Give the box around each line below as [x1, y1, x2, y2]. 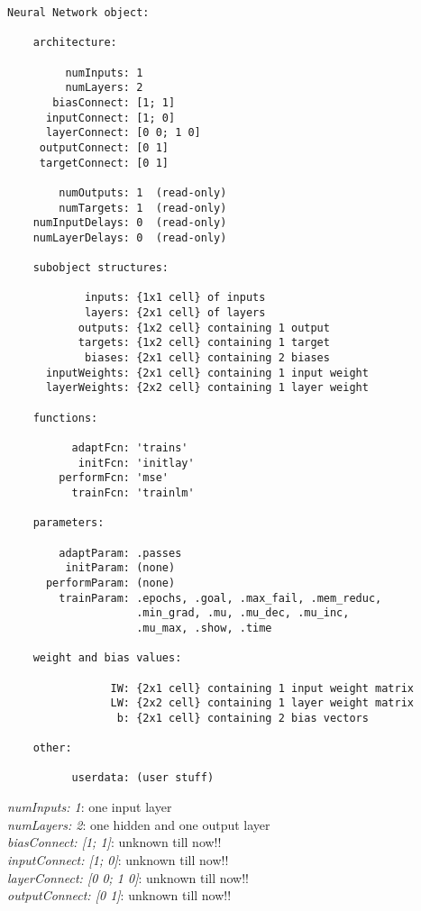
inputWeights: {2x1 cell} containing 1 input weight [45, 366, 369, 379]
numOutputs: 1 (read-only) [59, 186, 227, 199]
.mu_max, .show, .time [136, 621, 272, 634]
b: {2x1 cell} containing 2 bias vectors [116, 711, 369, 724]
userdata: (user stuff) [71, 771, 215, 785]
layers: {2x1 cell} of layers [84, 306, 266, 320]
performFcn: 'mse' [59, 471, 169, 485]
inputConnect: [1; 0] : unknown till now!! [7, 850, 229, 869]
